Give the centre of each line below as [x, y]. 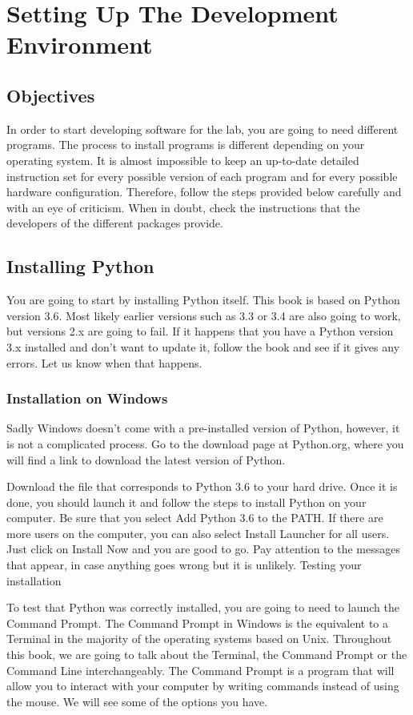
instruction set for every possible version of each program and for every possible [202, 176]
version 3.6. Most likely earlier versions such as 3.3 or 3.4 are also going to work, [204, 315]
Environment [80, 44]
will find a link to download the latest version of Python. [146, 459]
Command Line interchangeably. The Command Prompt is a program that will [200, 670]
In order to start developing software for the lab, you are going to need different [202, 129]
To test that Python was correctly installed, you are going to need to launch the [203, 607]
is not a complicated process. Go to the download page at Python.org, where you [205, 443]
